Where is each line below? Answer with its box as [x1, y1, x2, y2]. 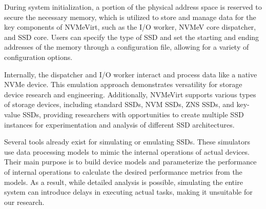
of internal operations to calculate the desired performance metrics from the [4, 166, 242, 177]
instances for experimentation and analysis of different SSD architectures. [4, 119, 235, 130]
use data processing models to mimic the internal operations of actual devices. [4, 146, 250, 157]
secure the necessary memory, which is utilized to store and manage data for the [4, 11, 256, 22]
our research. [4, 196, 45, 207]
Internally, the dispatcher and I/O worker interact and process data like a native [4, 69, 257, 79]
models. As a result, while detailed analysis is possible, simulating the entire [4, 176, 243, 187]
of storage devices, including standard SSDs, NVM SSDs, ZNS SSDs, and [4, 99, 234, 110]
